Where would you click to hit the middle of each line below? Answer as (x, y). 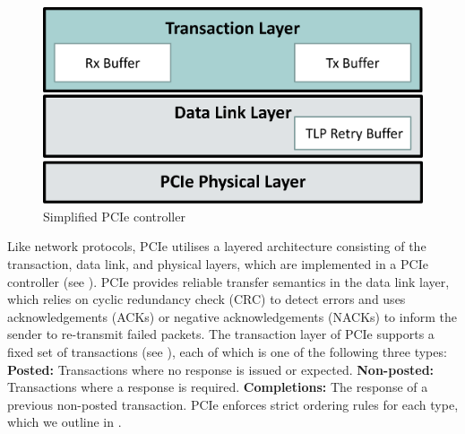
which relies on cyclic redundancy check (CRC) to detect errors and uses (207, 299)
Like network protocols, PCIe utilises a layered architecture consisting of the (217, 246)
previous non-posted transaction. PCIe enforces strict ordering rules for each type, (233, 404)
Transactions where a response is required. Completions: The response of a (218, 387)
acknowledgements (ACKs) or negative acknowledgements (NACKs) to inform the (232, 316)
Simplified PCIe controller (114, 216)
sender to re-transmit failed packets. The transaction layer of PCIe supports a (221, 334)
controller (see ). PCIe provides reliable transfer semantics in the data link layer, (228, 281)
